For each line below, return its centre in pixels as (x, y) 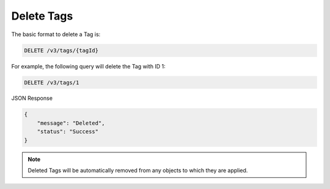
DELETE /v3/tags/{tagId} (61, 50)
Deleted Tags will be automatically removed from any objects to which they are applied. (138, 171)
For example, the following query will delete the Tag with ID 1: (88, 66)
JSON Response (32, 98)
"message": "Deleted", (71, 123)
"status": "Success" (68, 132)
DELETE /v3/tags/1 (52, 82)
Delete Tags (42, 16)
